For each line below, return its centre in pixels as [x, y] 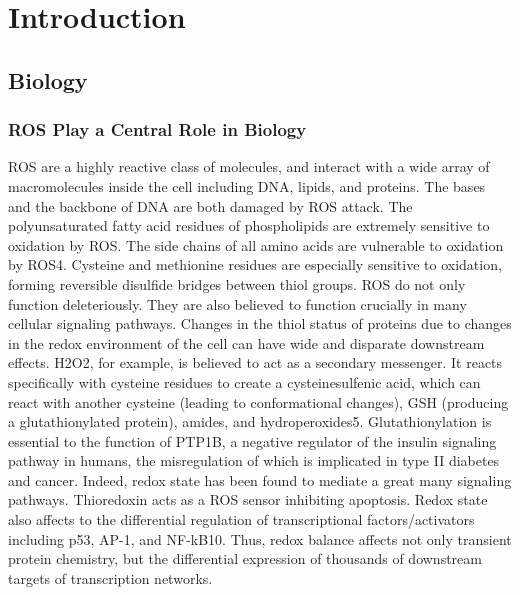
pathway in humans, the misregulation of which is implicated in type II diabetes [254, 460]
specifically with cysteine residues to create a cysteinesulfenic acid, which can [244, 381]
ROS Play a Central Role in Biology [157, 129]
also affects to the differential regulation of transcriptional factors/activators [241, 519]
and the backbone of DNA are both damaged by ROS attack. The [210, 205]
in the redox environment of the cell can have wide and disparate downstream [246, 342]
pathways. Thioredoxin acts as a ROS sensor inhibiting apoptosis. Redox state [248, 499]
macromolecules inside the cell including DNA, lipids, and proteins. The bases [247, 185]
